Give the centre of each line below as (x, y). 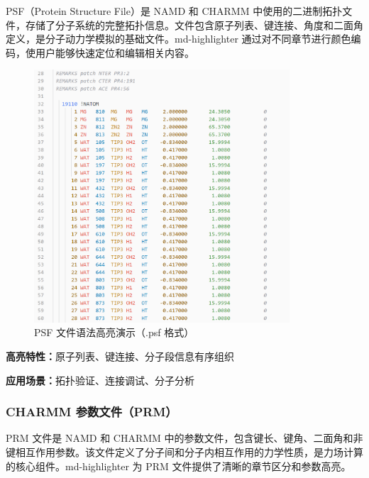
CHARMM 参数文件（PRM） (92, 412)
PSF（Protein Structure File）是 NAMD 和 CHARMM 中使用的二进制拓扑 (174, 11)
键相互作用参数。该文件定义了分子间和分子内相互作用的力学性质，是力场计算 (184, 452)
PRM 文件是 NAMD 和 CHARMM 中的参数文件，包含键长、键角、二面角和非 (184, 438)
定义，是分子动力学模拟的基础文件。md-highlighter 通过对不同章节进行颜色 (178, 39)
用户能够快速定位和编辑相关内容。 (115, 52)
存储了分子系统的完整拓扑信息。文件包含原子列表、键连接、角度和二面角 (194, 24)
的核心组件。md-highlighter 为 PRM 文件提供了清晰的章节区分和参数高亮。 (178, 466)
